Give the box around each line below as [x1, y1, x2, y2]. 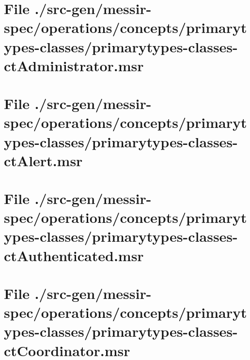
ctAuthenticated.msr [4, 245, 144, 265]
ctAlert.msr [4, 150, 83, 170]
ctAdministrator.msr [4, 55, 144, 75]
